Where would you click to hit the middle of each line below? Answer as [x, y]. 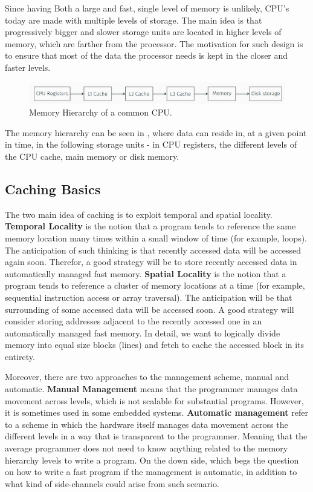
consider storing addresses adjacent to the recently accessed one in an [134, 321]
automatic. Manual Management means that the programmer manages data [151, 389]
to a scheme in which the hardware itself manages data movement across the [147, 424]
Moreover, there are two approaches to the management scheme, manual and [147, 377]
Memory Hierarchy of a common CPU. [101, 112]
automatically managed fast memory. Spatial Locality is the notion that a [146, 273]
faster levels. [28, 67]
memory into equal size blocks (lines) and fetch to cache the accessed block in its [155, 345]
